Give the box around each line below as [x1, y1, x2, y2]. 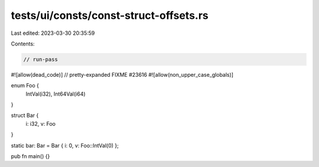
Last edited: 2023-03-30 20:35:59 [11, 30, 95, 37]
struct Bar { [11, 112, 39, 119]
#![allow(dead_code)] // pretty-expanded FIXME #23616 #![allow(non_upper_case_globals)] [11, 71, 233, 78]
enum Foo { [11, 82, 40, 89]
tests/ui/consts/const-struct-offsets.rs [11, 9, 209, 22]
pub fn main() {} [11, 153, 50, 160]
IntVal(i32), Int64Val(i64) [25, 90, 86, 97]
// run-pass [23, 56, 58, 63]
